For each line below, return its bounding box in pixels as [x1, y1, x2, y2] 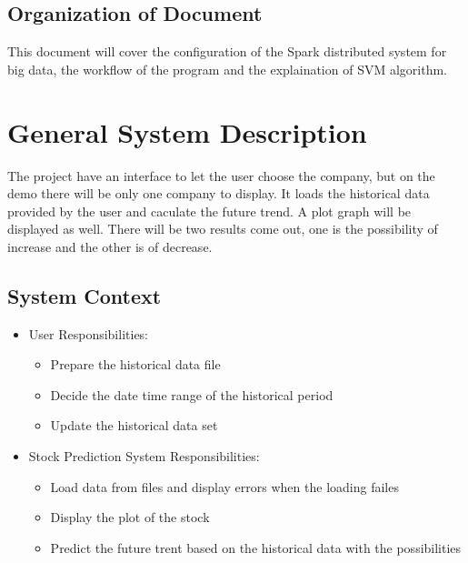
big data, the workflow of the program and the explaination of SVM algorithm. [7, 59, 447, 78]
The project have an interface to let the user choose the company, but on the [7, 166, 435, 185]
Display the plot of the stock [50, 508, 210, 527]
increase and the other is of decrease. [7, 236, 213, 256]
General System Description [7, 113, 367, 150]
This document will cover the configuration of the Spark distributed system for [7, 42, 447, 61]
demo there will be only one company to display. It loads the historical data [7, 184, 430, 203]
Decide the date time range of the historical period [50, 385, 334, 404]
